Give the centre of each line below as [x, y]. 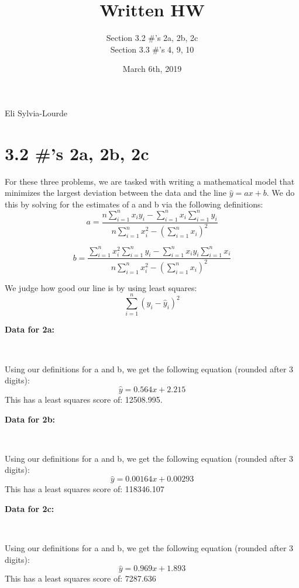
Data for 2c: [30, 508]
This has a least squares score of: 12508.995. [84, 400]
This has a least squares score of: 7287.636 [80, 578]
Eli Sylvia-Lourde [36, 113]
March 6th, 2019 [152, 69]
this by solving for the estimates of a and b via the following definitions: [134, 204]
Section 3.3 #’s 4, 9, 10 [152, 49]
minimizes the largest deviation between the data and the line [116, 193]
